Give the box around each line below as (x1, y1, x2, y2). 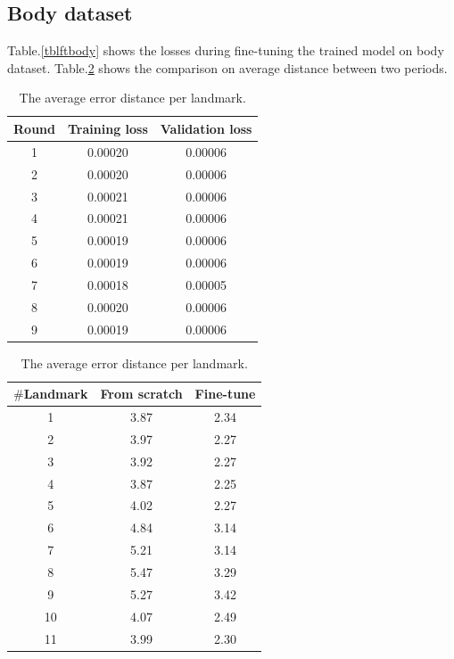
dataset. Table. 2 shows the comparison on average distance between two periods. (7, 58, 448, 77)
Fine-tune (194, 384, 256, 403)
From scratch (100, 384, 183, 403)
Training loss (67, 119, 148, 137)
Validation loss (160, 119, 252, 137)
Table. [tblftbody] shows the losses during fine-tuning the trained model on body (7, 41, 444, 60)
